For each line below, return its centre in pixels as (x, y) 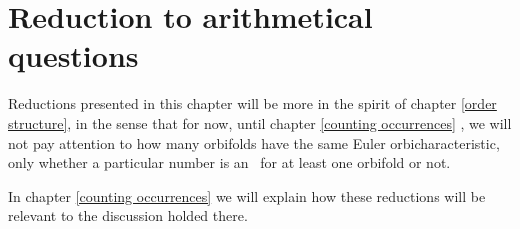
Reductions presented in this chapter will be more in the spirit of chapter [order (252, 103)
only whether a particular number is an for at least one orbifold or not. (229, 162)
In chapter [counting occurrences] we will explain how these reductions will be (247, 195)
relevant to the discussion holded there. (128, 215)
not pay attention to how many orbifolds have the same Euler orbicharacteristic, (254, 142)
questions (73, 55)
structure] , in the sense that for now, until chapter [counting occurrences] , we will (260, 122)
